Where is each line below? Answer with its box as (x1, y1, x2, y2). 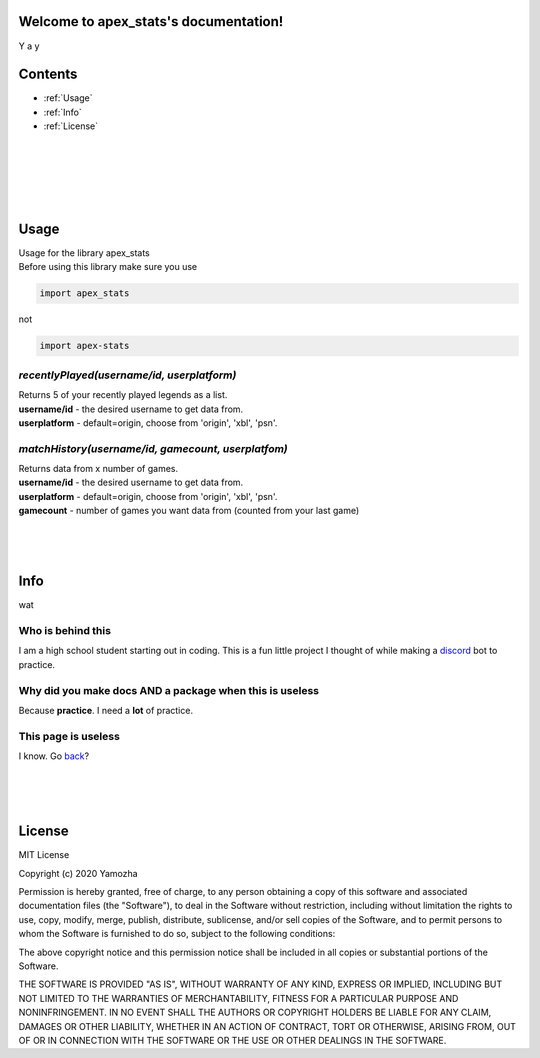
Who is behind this (18, 624, 112, 638)
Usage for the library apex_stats (18, 247, 150, 259)
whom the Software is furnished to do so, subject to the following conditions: (18, 928, 336, 940)
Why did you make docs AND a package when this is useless (18, 683, 320, 697)
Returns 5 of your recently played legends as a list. (18, 389, 228, 401)
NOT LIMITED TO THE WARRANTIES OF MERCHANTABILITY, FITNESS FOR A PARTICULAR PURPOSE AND (18, 992, 459, 1004)
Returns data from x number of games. (18, 463, 179, 475)
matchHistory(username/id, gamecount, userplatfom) (18, 441, 289, 455)
